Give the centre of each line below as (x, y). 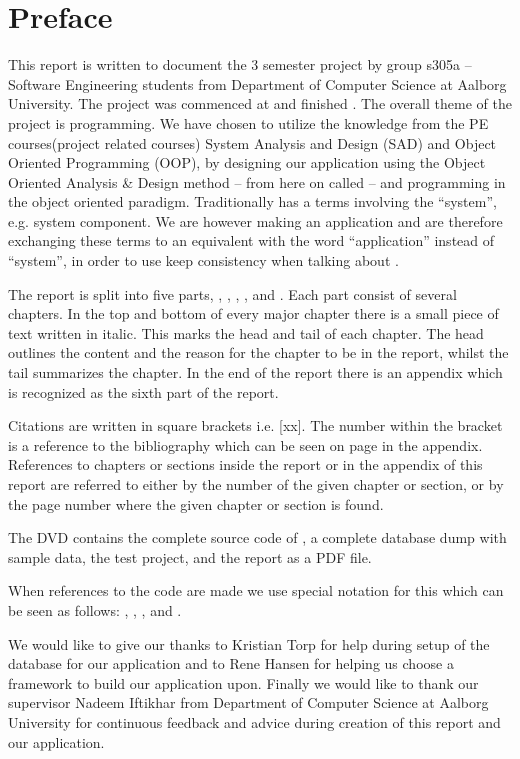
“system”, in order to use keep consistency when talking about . (203, 260)
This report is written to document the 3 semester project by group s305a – (240, 64)
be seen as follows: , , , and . (95, 609)
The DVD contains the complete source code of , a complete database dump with (257, 537)
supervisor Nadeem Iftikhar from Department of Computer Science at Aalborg (248, 702)
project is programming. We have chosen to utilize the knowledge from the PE (248, 122)
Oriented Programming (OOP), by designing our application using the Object (247, 162)
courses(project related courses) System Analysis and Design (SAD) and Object (252, 142)
